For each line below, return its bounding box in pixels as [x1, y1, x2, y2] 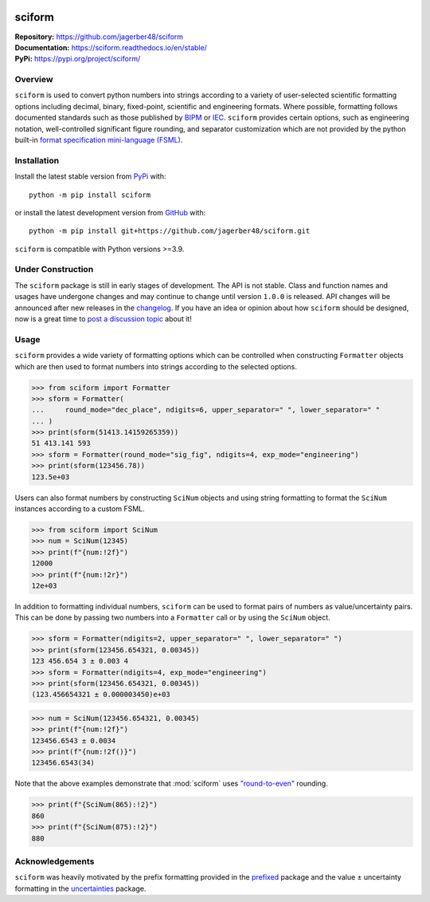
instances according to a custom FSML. [14, 504, 145, 514]
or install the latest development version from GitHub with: [14, 207, 206, 217]
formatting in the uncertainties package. [14, 884, 147, 893]
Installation [14, 155, 60, 166]
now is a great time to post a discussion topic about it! [14, 314, 193, 324]
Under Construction [14, 264, 94, 275]
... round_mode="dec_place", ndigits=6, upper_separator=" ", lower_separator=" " [31, 405, 381, 415]
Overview [14, 74, 53, 85]
